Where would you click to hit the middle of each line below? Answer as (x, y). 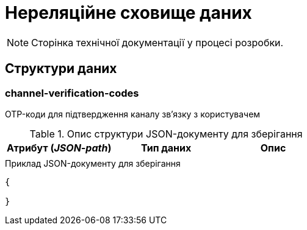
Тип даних (166, 148)
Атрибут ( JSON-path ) (59, 148)
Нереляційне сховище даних (128, 13)
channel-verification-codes (72, 93)
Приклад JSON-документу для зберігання (93, 163)
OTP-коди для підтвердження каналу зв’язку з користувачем (133, 114)
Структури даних (61, 69)
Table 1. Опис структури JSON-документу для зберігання (166, 134)
